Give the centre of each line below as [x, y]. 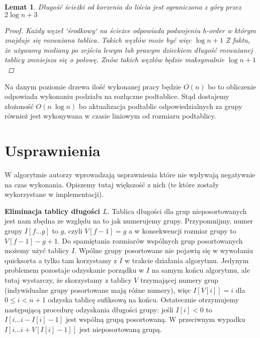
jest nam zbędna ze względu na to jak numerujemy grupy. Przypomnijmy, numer [129, 221]
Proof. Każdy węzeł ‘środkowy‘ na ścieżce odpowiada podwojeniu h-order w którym [130, 30]
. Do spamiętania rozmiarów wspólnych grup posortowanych [150, 240]
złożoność [19, 106]
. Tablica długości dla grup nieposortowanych [177, 211]
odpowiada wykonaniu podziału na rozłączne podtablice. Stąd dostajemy [117, 96]
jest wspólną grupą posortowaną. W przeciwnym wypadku [155, 319]
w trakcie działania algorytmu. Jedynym [187, 260]
